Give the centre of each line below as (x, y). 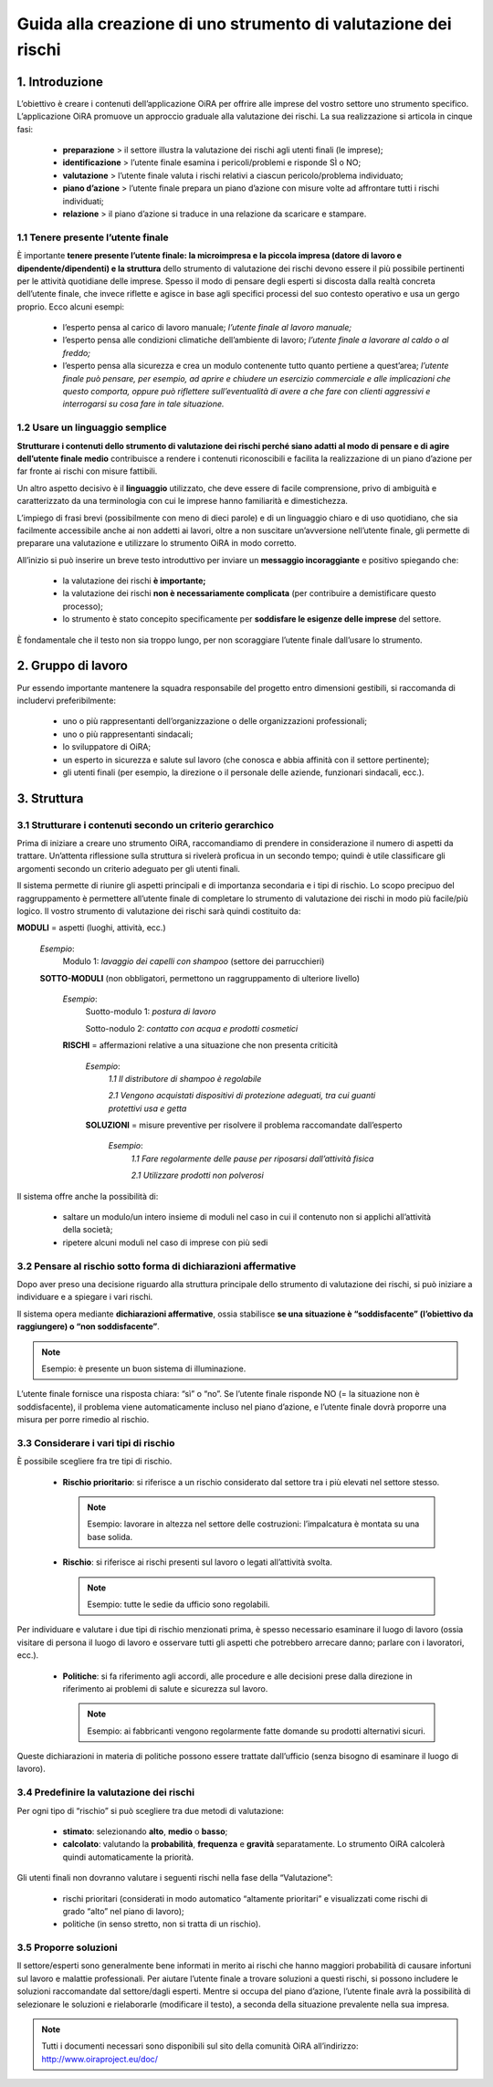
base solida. (110, 1536)
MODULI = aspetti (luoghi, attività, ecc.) (91, 928)
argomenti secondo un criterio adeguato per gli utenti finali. (129, 868)
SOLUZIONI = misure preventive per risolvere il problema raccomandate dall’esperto (244, 1125)
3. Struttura (50, 798)
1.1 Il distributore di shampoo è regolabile (185, 1078)
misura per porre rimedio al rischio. (83, 1420)
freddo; (77, 352)
